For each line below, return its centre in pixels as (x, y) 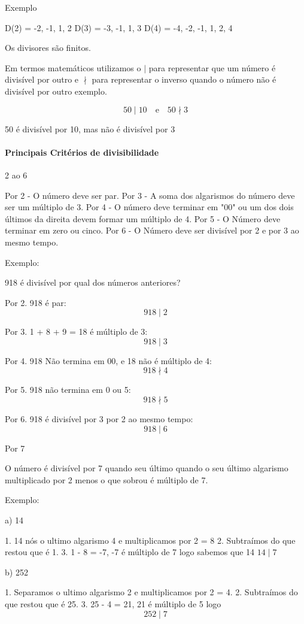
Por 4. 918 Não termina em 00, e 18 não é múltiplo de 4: (108, 360)
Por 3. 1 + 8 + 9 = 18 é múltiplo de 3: (76, 331)
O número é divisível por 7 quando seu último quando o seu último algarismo (147, 468)
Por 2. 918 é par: (36, 302)
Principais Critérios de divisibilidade (82, 152)
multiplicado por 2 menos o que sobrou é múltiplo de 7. (107, 479)
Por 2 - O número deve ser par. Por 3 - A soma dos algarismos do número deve (150, 195)
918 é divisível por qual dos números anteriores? (93, 282)
